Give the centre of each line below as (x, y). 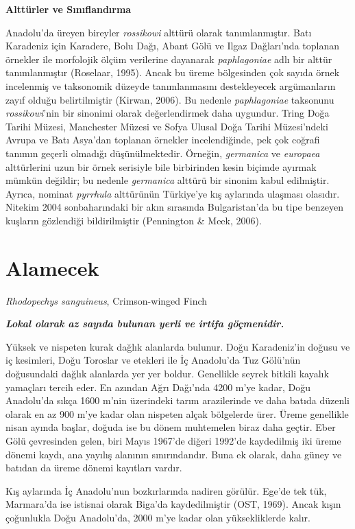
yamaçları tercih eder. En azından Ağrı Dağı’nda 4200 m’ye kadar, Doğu (158, 387)
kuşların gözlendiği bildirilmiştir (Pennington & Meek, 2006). (134, 220)
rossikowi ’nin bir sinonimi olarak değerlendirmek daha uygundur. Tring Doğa (168, 113)
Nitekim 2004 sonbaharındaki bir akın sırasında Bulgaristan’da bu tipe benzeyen (175, 207)
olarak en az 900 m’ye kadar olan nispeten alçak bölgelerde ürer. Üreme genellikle (177, 413)
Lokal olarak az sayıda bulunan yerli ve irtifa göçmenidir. (145, 324)
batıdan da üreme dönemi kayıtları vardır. (94, 468)
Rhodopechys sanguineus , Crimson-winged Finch (107, 300)
